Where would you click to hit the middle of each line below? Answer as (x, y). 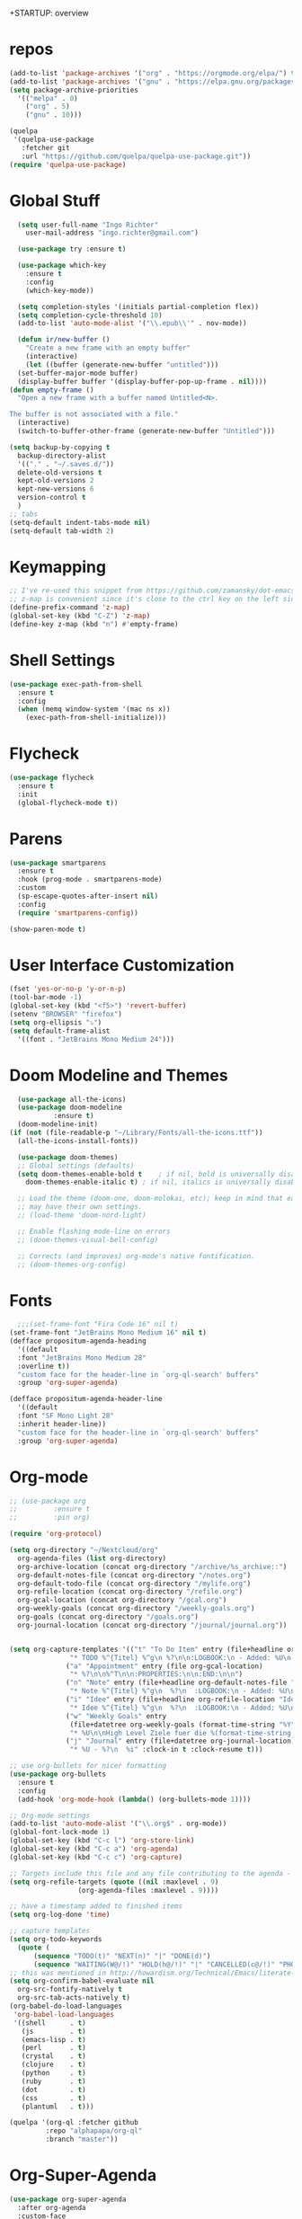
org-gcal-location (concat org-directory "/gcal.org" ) (122, 1600)
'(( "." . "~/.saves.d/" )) (66, 464)
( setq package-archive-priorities (74, 90)
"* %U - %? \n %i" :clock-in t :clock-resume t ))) (166, 1750)
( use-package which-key (62, 266)
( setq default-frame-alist (60, 1031)
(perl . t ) (54, 2048)
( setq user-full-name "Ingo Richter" (88, 225)
